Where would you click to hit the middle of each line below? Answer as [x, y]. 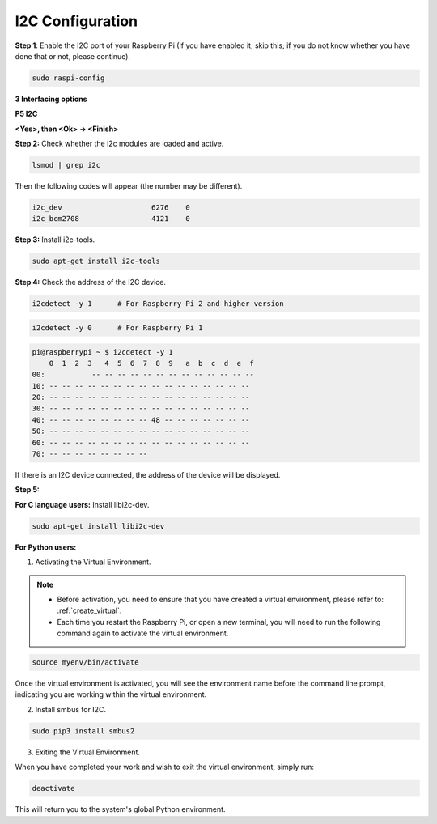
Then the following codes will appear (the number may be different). [129, 186]
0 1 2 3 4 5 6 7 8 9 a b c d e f [151, 363]
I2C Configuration [76, 21]
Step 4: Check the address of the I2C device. [90, 282]
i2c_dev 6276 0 [111, 208]
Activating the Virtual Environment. [93, 562]
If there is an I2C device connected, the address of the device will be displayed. [148, 475]
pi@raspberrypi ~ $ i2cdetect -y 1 [102, 352]
